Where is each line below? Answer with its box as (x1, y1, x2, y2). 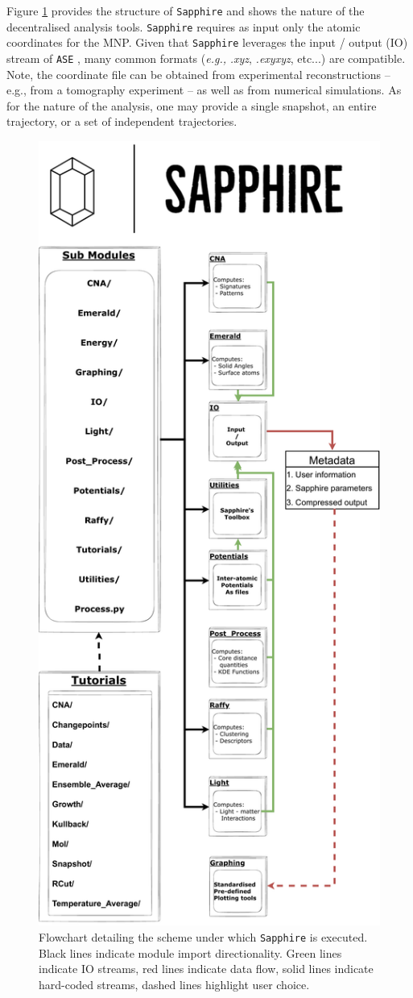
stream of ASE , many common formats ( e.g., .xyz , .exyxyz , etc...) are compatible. (6, 49, 406, 66)
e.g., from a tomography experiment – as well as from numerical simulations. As (6, 81, 402, 98)
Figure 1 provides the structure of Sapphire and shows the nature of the (6, 2, 365, 19)
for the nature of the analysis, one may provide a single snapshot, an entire (6, 97, 377, 114)
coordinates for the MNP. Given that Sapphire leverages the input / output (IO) (6, 34, 408, 51)
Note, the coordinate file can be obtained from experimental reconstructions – (6, 65, 390, 82)
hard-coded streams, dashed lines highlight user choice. (39, 975, 310, 992)
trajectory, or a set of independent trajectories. (6, 113, 237, 130)
